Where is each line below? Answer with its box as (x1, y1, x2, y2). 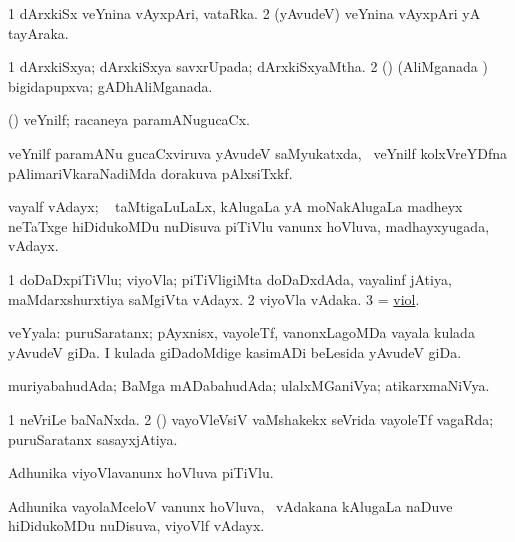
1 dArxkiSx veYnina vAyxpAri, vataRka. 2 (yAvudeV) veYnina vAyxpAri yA (8, 3, 481, 23)
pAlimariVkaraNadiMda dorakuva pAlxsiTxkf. (8, 162, 293, 183)
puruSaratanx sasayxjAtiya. (8, 428, 178, 449)
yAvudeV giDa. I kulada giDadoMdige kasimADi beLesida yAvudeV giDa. (8, 341, 462, 362)
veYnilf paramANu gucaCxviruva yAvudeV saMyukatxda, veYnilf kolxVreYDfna (8, 142, 508, 163)
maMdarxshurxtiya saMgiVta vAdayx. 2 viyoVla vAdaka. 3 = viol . (8, 288, 420, 309)
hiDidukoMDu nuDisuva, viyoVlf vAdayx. (8, 515, 265, 536)
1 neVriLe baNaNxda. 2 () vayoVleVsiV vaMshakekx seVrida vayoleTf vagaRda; (8, 408, 494, 429)
